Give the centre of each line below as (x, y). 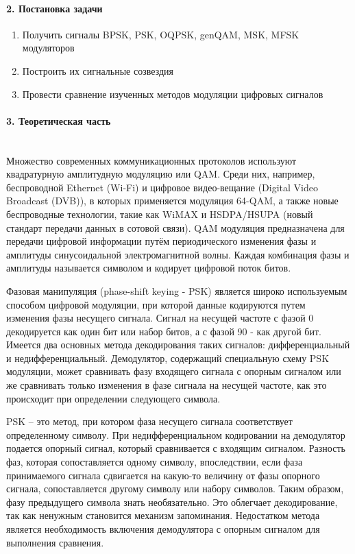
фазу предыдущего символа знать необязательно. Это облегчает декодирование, (172, 502)
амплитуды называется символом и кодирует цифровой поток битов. (149, 268)
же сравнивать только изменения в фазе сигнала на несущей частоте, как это (167, 385)
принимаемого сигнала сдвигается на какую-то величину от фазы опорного (163, 475)
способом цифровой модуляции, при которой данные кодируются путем (156, 304)
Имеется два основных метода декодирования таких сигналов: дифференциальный (178, 345)
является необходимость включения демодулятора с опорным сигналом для (163, 529)
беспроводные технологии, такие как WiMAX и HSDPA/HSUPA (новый (160, 214)
